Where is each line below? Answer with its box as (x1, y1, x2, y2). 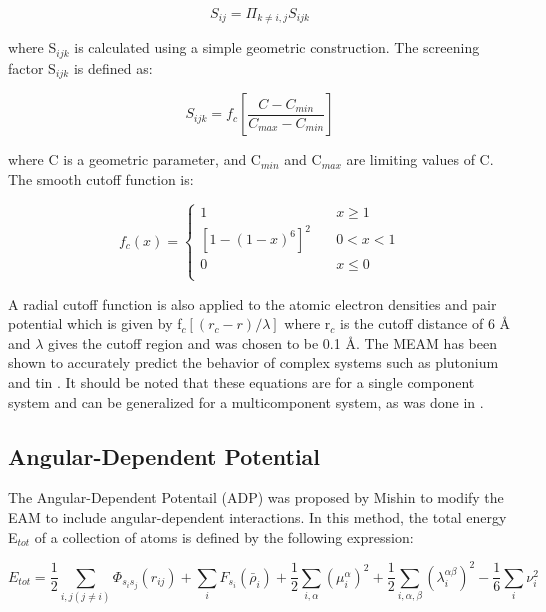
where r (284, 313, 331, 334)
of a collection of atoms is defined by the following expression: (34, 526, 414, 547)
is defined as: (73, 57, 153, 78)
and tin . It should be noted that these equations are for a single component (8, 372, 475, 393)
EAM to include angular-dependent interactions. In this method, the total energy (8, 507, 507, 528)
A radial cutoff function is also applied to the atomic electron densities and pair (8, 293, 497, 314)
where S (8, 37, 57, 58)
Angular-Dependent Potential (8, 440, 321, 471)
